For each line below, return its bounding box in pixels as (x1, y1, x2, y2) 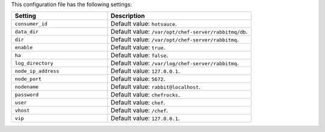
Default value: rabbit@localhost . (110, 83, 201, 91)
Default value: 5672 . (110, 75, 166, 83)
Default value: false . (110, 51, 169, 59)
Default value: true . (110, 43, 166, 52)
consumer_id (14, 20, 48, 27)
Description (110, 12, 145, 20)
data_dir (14, 28, 39, 35)
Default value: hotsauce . (110, 20, 178, 28)
